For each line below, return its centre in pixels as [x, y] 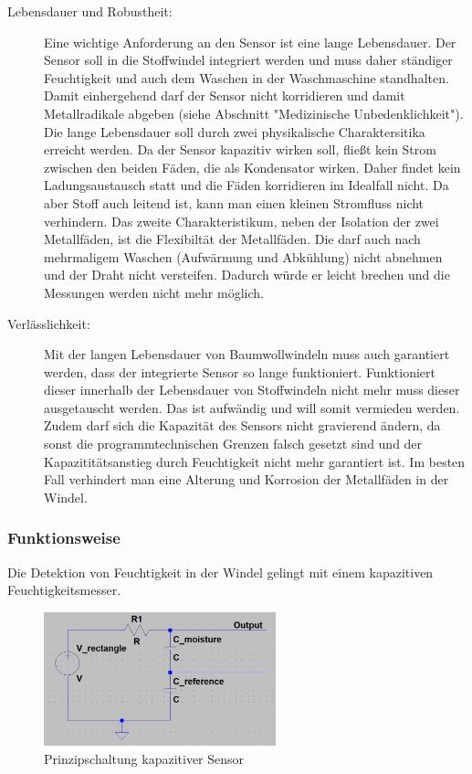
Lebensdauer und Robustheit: [90, 11]
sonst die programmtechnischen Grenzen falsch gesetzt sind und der [233, 444]
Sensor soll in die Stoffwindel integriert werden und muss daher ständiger [248, 60]
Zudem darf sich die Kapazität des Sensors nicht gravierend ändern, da [242, 425]
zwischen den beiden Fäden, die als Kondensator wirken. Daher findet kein [252, 167]
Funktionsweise [64, 538]
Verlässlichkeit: [49, 323]
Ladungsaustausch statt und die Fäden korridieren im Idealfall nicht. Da [246, 185]
